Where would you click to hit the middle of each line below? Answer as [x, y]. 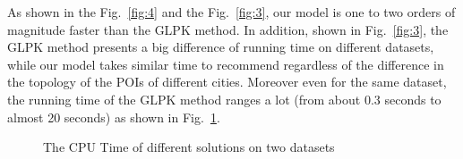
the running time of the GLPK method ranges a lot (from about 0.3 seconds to [224, 99]
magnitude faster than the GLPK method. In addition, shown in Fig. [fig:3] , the [228, 29]
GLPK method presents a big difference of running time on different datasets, [221, 47]
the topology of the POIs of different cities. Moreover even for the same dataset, [227, 82]
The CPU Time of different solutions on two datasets [189, 147]
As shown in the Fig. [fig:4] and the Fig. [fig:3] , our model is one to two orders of [231, 12]
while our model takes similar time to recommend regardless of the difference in [226, 64]
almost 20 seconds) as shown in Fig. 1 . [114, 117]
